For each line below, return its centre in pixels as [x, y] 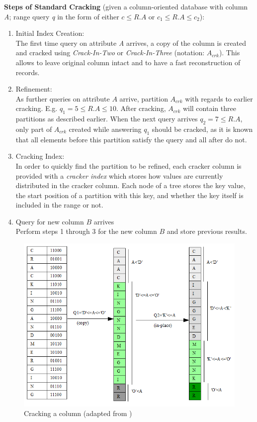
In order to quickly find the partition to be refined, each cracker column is [128, 165]
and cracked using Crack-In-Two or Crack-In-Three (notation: [110, 53]
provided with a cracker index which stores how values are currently [119, 175]
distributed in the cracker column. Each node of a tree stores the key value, [130, 185]
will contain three [209, 108]
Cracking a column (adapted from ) [78, 413]
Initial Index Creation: [50, 33]
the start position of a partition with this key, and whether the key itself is [129, 195]
